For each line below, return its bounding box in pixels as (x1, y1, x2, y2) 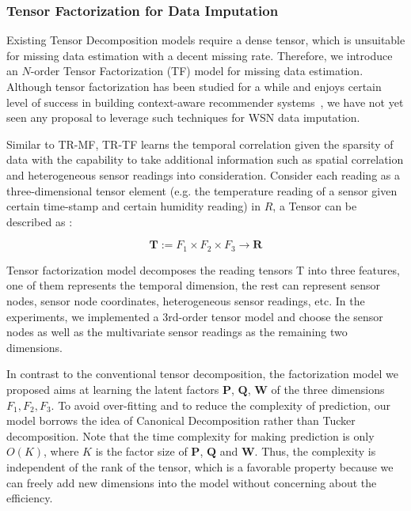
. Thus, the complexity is (254, 443, 376, 460)
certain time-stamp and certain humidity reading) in (6, 198, 261, 214)
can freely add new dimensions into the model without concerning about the (6, 474, 377, 490)
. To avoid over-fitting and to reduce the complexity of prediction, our (51, 396, 390, 413)
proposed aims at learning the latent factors (6, 380, 219, 397)
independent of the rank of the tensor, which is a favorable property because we (6, 458, 394, 475)
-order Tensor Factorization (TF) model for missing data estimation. (30, 62, 363, 79)
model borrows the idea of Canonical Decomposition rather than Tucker (6, 412, 356, 429)
